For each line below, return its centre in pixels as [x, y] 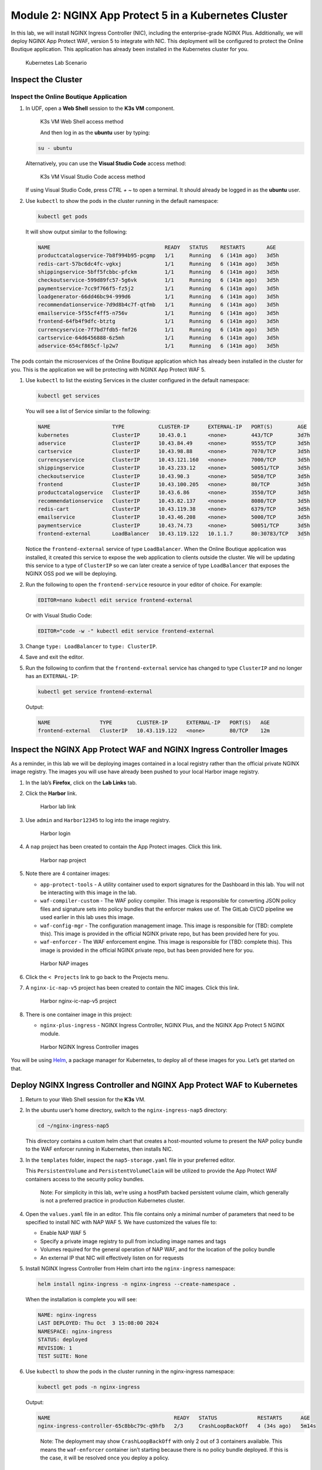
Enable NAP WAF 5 [63, 1233]
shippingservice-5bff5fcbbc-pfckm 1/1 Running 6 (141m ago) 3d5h [159, 272]
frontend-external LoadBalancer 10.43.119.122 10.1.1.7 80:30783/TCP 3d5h [174, 534]
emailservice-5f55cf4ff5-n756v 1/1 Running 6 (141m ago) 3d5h [159, 313]
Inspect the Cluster [47, 79]
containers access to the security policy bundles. [85, 1179]
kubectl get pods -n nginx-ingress [89, 1387]
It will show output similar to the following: [76, 232]
